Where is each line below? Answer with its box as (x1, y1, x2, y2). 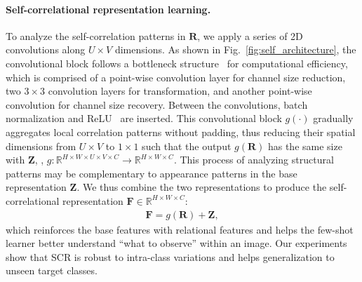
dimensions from (6, 138, 76, 153)
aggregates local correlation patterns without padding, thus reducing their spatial (6, 124, 356, 139)
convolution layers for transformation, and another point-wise (48, 83, 312, 98)
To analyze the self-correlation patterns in (6, 28, 186, 43)
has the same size (267, 138, 342, 153)
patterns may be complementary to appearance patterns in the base (6, 166, 297, 180)
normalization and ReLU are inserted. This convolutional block (6, 111, 282, 126)
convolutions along (6, 42, 86, 57)
